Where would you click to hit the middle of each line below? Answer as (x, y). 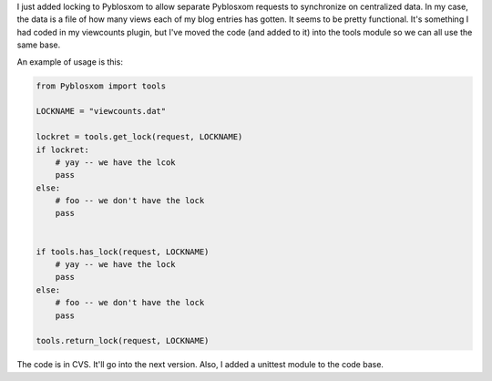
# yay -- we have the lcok (116, 162)
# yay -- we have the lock (116, 265)
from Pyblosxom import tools (101, 86)
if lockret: (63, 149)
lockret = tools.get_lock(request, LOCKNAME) (139, 137)
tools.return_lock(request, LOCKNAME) (123, 341)
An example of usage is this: (70, 62)
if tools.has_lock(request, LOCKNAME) (123, 252)
